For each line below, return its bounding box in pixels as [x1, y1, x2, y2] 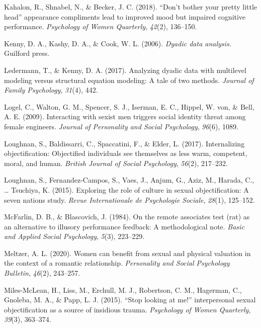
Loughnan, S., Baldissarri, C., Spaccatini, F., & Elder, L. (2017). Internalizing [4, 138, 245, 148]
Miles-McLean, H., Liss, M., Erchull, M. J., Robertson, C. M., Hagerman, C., [4, 284, 242, 295]
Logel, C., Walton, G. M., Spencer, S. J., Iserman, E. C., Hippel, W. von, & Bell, [4, 101, 254, 112]
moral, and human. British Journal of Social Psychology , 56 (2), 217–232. [4, 157, 228, 168]
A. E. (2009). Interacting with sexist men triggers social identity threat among [4, 111, 246, 122]
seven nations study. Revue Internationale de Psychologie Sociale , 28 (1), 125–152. [4, 194, 255, 205]
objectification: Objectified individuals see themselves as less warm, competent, [4, 148, 247, 158]
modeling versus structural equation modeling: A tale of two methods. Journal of [4, 74, 254, 85]
